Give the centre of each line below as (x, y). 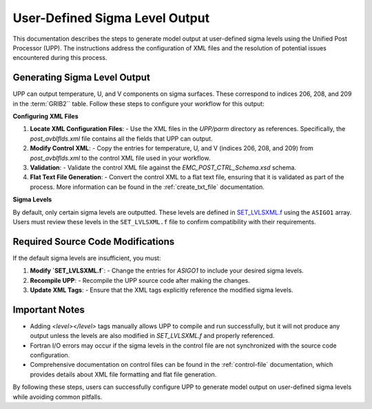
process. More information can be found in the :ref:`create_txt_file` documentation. (147, 187)
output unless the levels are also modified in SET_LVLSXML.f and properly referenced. (152, 336)
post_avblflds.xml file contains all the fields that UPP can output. (121, 139)
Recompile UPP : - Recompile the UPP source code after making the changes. (140, 280)
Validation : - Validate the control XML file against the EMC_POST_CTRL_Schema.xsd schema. (163, 167)
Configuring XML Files (45, 117)
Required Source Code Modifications (94, 241)
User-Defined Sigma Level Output (111, 18)
